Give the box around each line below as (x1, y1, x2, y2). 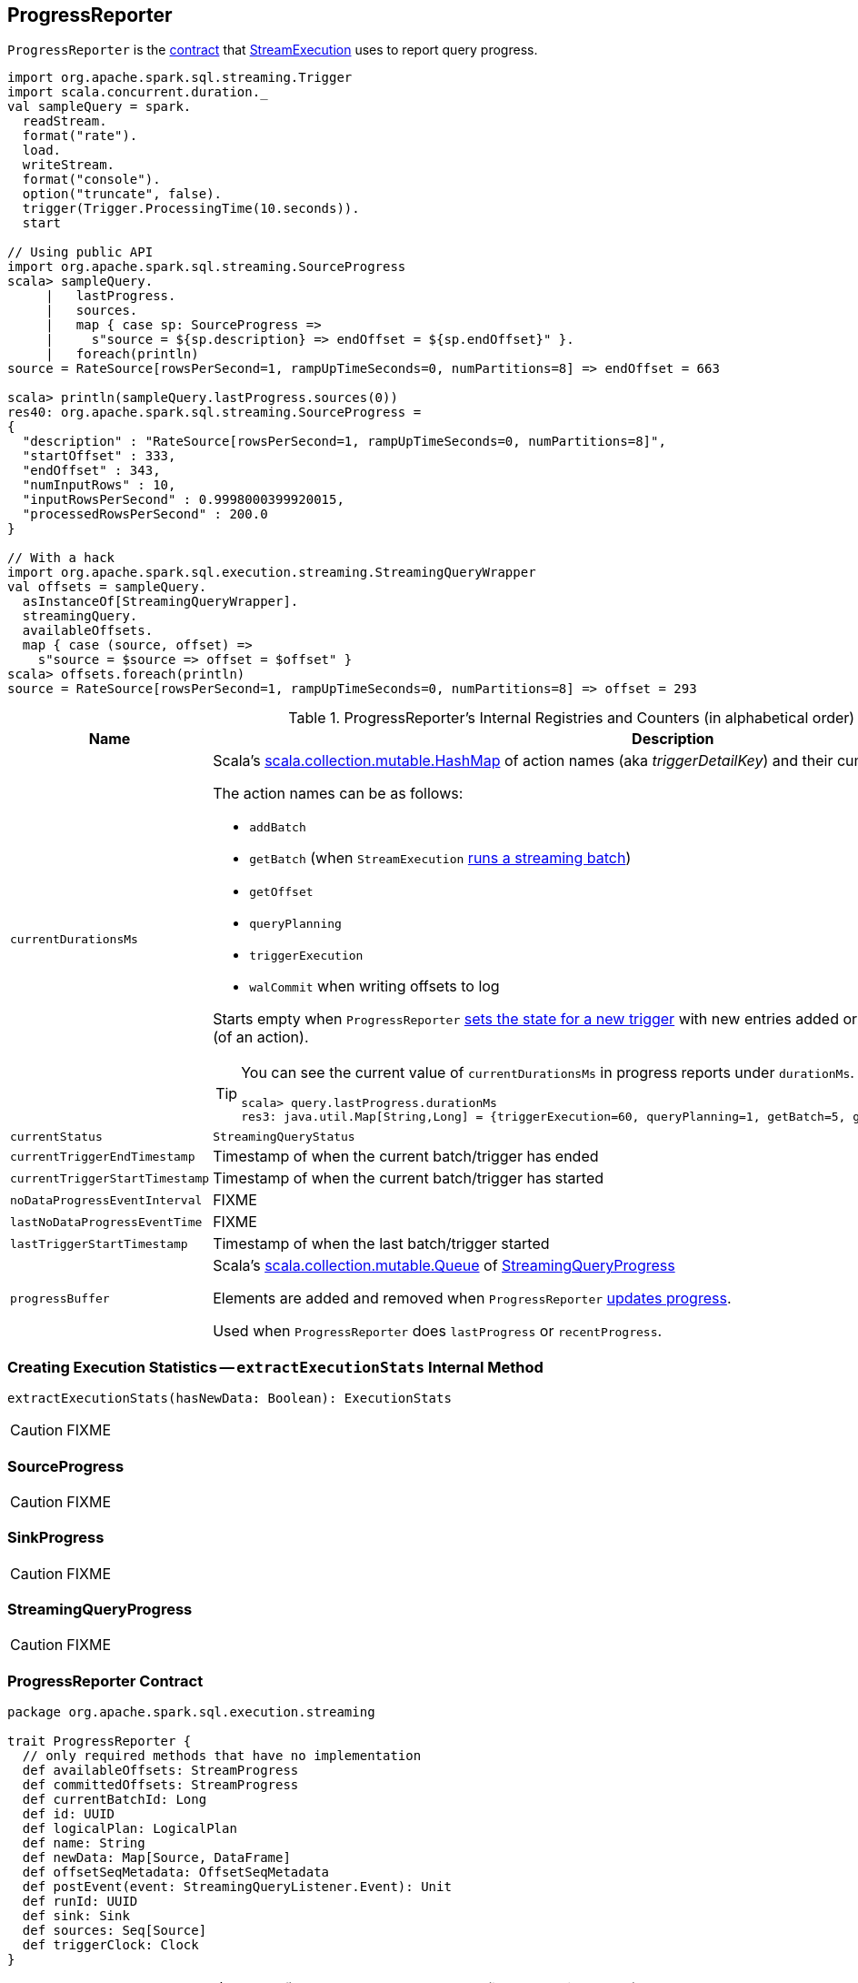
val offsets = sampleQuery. (7, 579, 207, 595)
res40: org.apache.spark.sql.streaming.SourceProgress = (7, 405, 422, 420)
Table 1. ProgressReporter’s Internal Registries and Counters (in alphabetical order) (288, 709, 855, 728)
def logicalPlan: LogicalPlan (22, 1821, 237, 1837)
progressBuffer (10, 1291, 110, 1305)
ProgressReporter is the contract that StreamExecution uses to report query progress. (7, 42, 538, 58)
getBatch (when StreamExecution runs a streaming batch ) (249, 849, 632, 868)
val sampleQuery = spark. (7, 99, 192, 115)
